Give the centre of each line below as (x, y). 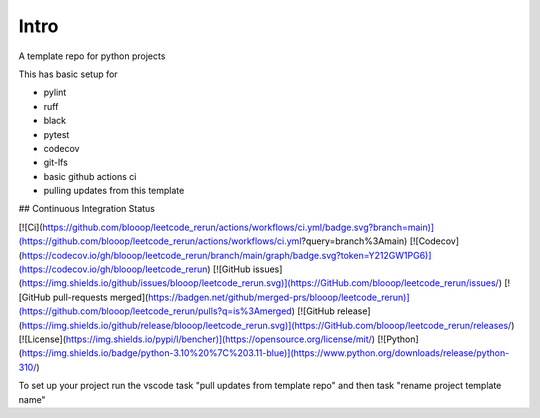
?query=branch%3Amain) (354, 241)
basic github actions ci (90, 176)
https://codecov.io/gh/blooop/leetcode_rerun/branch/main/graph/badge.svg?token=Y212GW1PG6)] (226, 255)
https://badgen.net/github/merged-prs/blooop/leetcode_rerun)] (279, 297)
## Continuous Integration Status (86, 209)
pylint (55, 92)
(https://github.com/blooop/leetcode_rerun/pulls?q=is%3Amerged (155, 311)
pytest (56, 134)
